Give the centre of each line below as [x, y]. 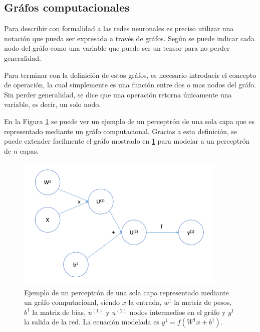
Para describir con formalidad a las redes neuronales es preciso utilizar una [119, 28]
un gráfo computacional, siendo [72, 302]
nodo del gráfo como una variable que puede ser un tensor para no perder [117, 48]
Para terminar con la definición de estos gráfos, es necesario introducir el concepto [130, 75]
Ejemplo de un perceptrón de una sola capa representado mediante [126, 292]
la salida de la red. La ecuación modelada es [92, 322]
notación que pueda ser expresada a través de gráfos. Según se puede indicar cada [129, 38]
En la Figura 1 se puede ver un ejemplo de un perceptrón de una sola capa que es [129, 121]
